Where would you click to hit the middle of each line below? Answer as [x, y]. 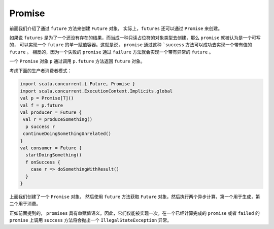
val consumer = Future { [51, 148]
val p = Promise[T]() [47, 98]
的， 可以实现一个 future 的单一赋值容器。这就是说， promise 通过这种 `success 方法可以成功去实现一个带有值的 [131, 45]
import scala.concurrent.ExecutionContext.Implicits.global [96, 91]
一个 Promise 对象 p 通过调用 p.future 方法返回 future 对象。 [77, 61]
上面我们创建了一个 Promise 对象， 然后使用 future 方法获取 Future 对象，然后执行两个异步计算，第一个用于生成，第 [135, 197]
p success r [40, 126]
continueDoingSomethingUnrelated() [67, 134]
